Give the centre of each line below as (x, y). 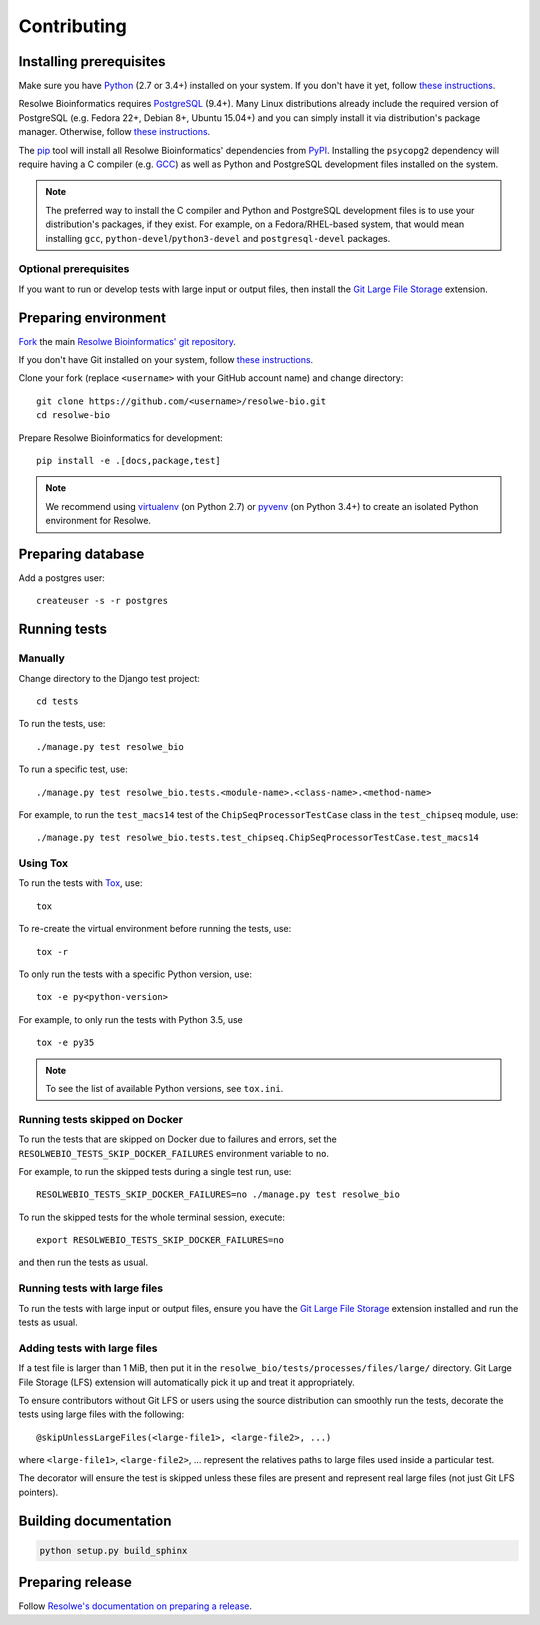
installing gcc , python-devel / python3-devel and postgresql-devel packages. (218, 238)
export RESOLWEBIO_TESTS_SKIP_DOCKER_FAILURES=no (160, 1240)
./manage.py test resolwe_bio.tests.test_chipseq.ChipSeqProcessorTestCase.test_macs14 (258, 838)
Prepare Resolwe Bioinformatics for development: (121, 437)
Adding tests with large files (88, 1348)
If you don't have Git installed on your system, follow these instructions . (166, 360)
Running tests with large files (91, 1288)
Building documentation (95, 1520)
